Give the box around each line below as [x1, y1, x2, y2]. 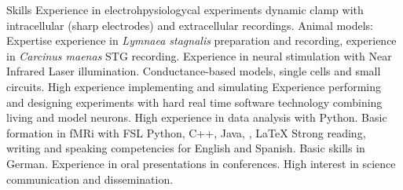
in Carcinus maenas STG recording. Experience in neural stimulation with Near [6, 47, 392, 64]
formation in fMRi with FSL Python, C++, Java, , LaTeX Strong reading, [6, 124, 366, 141]
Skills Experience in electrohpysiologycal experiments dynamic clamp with [6, 2, 364, 17]
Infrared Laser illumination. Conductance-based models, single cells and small [6, 63, 381, 79]
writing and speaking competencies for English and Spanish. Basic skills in [6, 140, 365, 156]
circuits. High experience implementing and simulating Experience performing [6, 78, 381, 94]
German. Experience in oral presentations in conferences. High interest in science [6, 155, 396, 171]
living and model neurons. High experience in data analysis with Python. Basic [6, 109, 387, 126]
